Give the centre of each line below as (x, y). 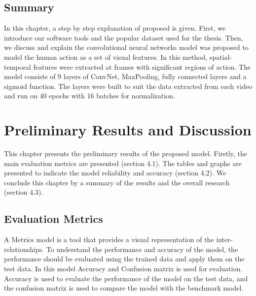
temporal (18, 66)
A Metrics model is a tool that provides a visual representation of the (109, 239)
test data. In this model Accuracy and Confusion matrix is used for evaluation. (123, 269)
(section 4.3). (24, 192)
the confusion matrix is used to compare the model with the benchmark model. (124, 288)
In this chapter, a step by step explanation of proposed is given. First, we (115, 28)
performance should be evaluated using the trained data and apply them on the (124, 259)
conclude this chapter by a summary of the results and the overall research (117, 182)
